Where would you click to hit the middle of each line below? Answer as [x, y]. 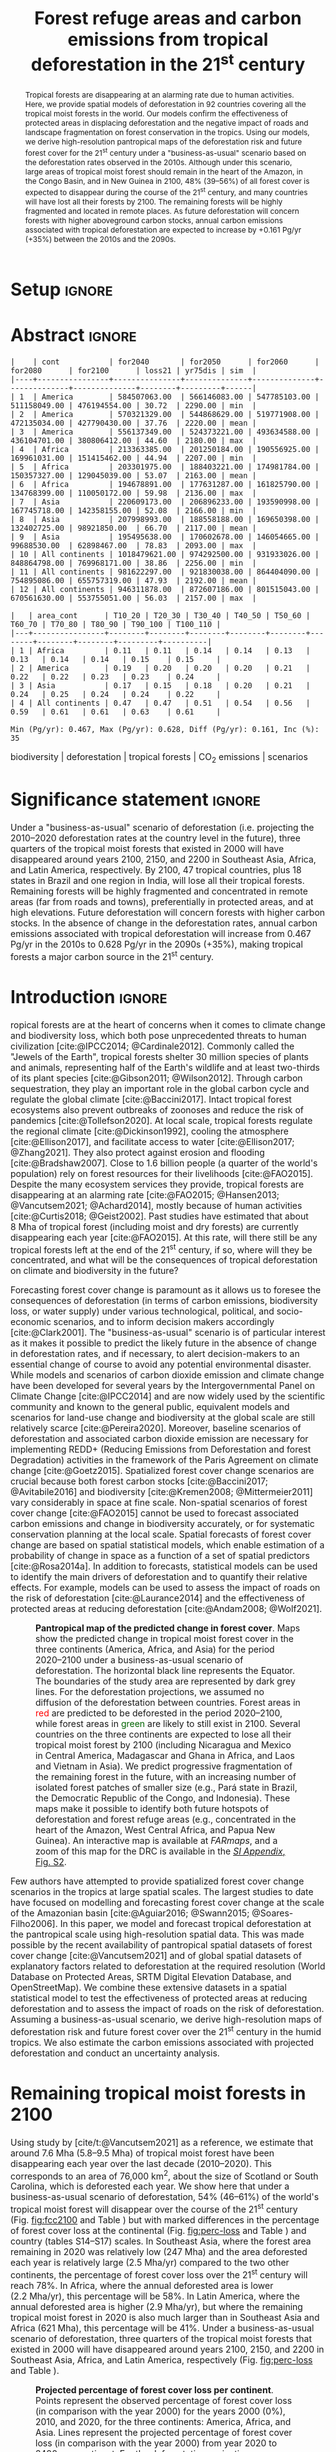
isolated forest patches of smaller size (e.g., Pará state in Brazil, [166, 1788]
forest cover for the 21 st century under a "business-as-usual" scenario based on [165, 152]
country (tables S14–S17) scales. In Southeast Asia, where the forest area [161, 2241]
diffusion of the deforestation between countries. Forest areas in [168, 1703]
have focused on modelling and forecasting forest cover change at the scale [167, 1903]
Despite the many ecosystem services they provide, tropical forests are [157, 1184]
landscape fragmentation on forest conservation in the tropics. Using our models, [167, 132]
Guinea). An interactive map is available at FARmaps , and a [156, 1841]
